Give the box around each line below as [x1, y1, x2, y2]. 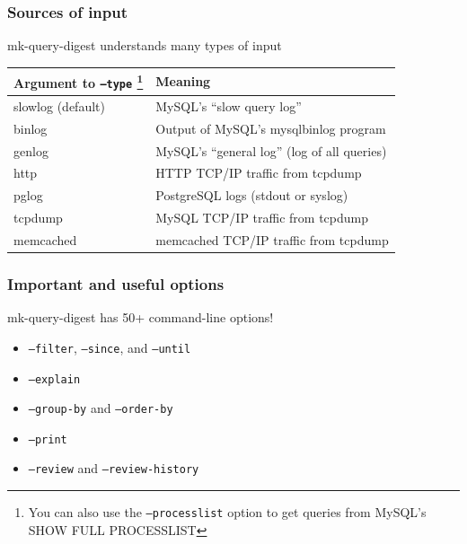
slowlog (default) [13, 96, 105, 115]
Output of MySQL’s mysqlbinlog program [155, 118, 386, 137]
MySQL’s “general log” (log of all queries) [155, 141, 387, 160]
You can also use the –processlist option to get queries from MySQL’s [28, 503, 427, 522]
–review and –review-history [28, 459, 199, 478]
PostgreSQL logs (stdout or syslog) [155, 186, 348, 205]
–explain [28, 373, 81, 386]
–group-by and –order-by [28, 399, 173, 417]
